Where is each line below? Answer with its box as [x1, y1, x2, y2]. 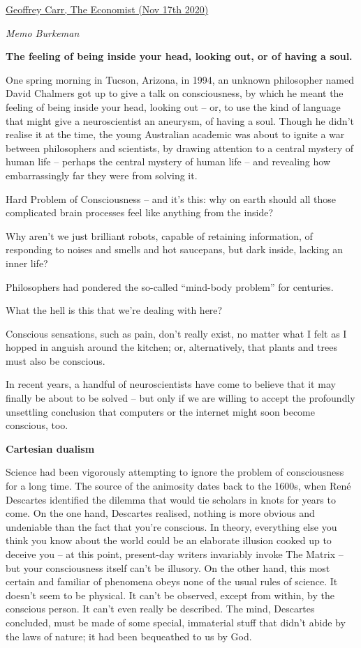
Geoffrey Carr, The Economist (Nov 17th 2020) [6, 2, 209, 16]
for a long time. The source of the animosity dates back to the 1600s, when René [6, 479, 351, 493]
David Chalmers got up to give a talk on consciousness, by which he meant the [6, 86, 344, 100]
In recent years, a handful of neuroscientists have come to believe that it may [6, 377, 336, 391]
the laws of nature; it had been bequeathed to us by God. [6, 628, 252, 643]
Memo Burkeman [6, 25, 80, 40]
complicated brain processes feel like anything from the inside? [6, 205, 274, 220]
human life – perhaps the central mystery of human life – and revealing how [6, 154, 331, 169]
